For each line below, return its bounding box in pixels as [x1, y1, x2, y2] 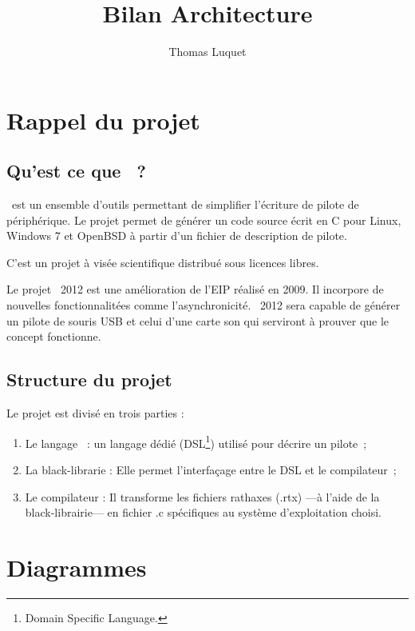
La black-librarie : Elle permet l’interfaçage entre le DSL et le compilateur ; [25, 461, 397, 477]
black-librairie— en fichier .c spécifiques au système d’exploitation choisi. [25, 504, 381, 521]
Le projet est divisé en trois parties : [6, 405, 184, 421]
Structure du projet [6, 367, 172, 392]
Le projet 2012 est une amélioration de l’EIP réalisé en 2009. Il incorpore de [6, 281, 384, 298]
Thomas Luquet [168, 43, 247, 60]
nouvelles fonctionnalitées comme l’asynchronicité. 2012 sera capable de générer [6, 297, 401, 314]
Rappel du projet [6, 103, 200, 136]
